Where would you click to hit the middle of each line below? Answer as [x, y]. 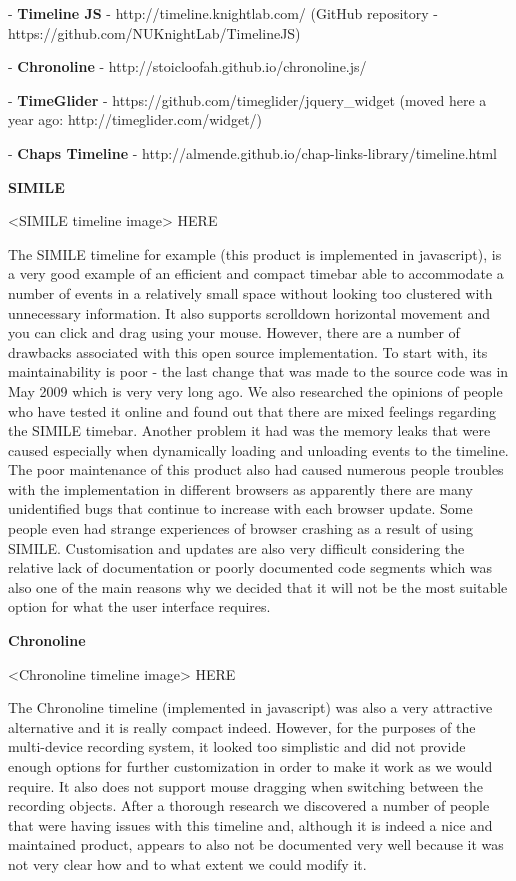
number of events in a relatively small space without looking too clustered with [250, 292]
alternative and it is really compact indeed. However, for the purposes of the [242, 726]
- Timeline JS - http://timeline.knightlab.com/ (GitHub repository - [223, 13]
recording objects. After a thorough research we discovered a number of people [249, 805]
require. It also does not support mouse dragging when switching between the [245, 785]
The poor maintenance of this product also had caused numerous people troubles [256, 469]
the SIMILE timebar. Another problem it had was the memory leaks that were [249, 430]
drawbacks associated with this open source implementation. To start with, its [248, 351]
